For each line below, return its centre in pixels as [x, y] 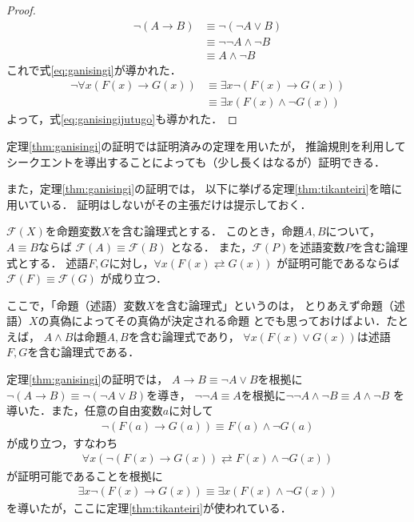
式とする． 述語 [48, 262]
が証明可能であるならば [338, 262]
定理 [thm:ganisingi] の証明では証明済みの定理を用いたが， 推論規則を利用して [206, 145]
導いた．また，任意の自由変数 [85, 410]
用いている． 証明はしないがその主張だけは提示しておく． [159, 204]
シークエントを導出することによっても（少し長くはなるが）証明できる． [196, 161]
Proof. [21, 10]
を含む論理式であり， [184, 336]
